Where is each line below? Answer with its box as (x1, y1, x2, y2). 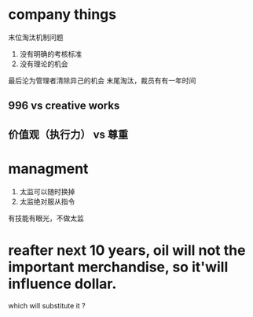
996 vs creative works (8, 99, 120, 112)
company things (8, 6, 116, 24)
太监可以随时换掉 (19, 186, 75, 196)
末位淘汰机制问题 (8, 32, 64, 42)
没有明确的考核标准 (19, 49, 82, 58)
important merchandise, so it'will (8, 258, 229, 276)
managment (8, 160, 89, 178)
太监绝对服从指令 (19, 197, 75, 206)
